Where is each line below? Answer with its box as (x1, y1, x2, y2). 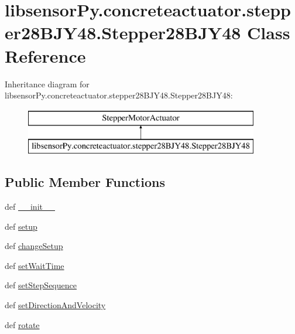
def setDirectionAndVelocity (5, 299, 106, 311)
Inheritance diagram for (5, 77, 90, 90)
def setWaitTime (5, 259, 64, 271)
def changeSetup (5, 240, 63, 252)
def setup (5, 220, 37, 232)
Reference (5, 43, 86, 67)
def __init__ (5, 200, 55, 213)
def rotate (5, 318, 40, 330)
